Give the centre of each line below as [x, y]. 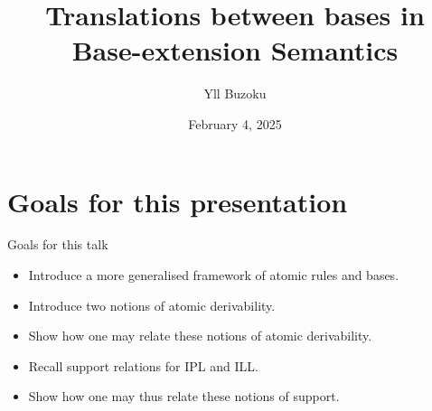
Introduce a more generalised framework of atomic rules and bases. [214, 275]
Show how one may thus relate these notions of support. [184, 396]
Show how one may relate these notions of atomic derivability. [200, 336]
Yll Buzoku [235, 93]
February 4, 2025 [235, 123]
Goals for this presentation [178, 201]
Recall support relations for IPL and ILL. [143, 365]
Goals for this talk [58, 244]
